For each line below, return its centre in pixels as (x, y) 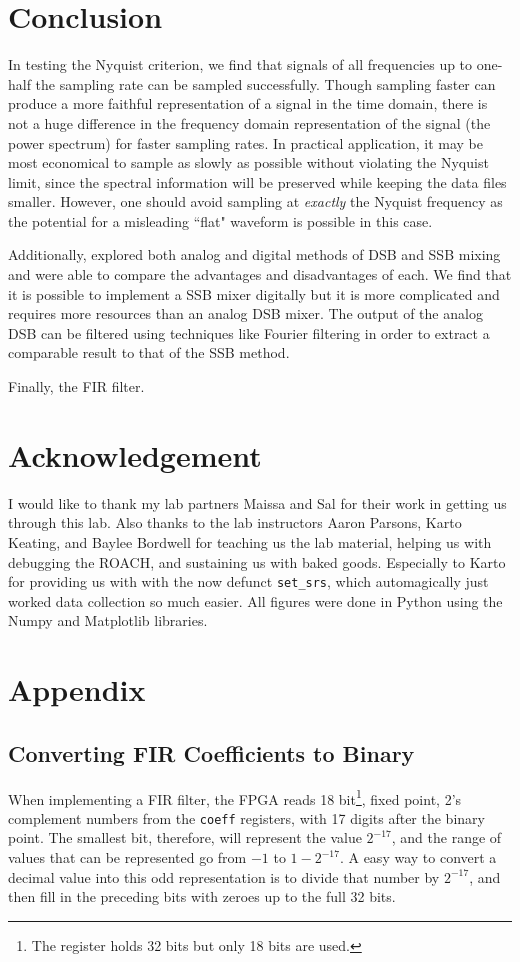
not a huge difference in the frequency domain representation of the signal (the (249, 122)
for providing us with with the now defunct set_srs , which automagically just (248, 581)
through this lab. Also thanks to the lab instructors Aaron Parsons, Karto (235, 522)
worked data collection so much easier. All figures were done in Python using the (255, 600)
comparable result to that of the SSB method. (149, 352)
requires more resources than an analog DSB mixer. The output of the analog (245, 313)
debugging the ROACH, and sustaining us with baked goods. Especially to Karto (257, 561)
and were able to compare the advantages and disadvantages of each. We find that (260, 274)
